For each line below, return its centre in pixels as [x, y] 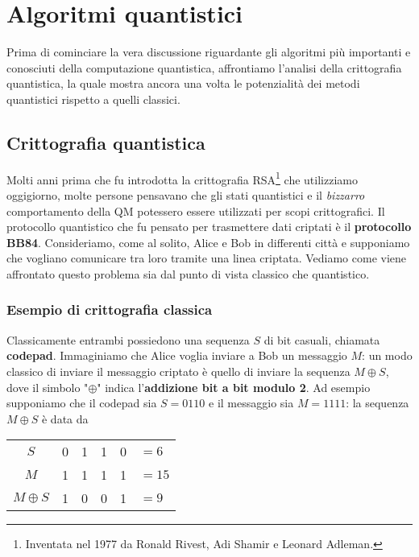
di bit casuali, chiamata [322, 339]
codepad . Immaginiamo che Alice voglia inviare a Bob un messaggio [177, 355]
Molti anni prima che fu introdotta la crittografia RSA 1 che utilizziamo [182, 178]
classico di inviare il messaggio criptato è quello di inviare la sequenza [178, 371]
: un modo [387, 355]
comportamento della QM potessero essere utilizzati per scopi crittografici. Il [196, 210]
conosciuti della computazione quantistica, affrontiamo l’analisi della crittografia [204, 67]
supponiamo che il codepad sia [82, 403]
